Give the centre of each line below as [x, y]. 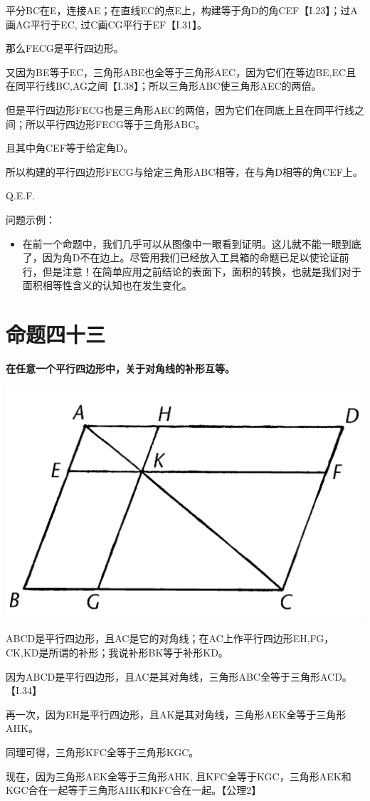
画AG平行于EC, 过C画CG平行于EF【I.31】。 [107, 24]
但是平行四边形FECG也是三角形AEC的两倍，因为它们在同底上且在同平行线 [180, 109]
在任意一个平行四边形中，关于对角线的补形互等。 [120, 368]
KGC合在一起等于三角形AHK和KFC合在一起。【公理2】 [134, 790]
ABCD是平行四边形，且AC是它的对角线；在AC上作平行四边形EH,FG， [170, 638]
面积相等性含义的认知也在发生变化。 [107, 285]
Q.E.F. [21, 195]
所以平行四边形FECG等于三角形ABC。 [115, 124]
